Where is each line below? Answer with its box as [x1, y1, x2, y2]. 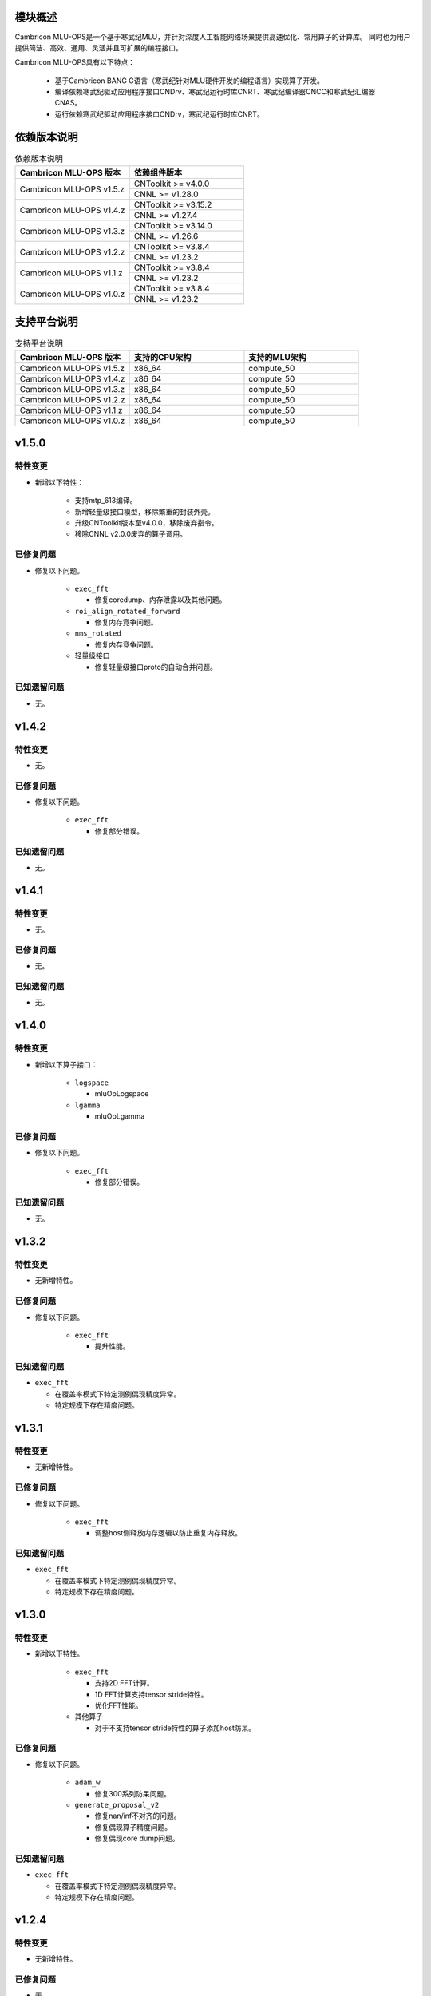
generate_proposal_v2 [74, 1800, 160, 1810]
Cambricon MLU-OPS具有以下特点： [14, 57, 136, 67]
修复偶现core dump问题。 [94, 1833, 180, 1844]
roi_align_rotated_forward [74, 607, 180, 616]
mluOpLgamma [94, 1111, 145, 1121]
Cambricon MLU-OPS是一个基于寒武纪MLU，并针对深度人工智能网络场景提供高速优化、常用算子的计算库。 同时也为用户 [14, 32, 411, 42]
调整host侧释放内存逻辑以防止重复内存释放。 [94, 1528, 243, 1538]
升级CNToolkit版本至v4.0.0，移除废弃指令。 [74, 517, 219, 527]
